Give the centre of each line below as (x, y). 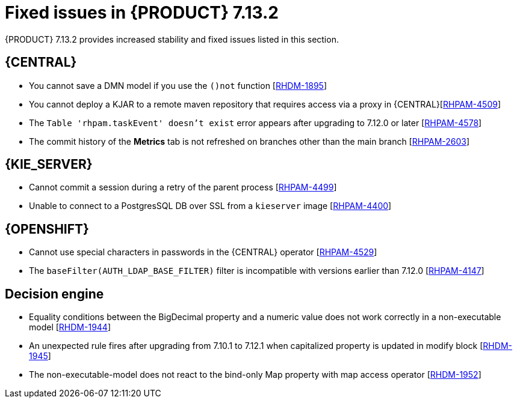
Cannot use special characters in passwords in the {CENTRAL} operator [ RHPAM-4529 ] (203, 252)
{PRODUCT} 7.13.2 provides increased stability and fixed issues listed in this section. (172, 39)
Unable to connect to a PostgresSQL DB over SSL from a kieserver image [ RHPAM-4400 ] (210, 206)
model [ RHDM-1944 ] (70, 327)
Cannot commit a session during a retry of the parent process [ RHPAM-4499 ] (183, 187)
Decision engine (54, 294)
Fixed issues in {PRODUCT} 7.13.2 (142, 13)
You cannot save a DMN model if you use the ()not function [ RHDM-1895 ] (178, 85)
